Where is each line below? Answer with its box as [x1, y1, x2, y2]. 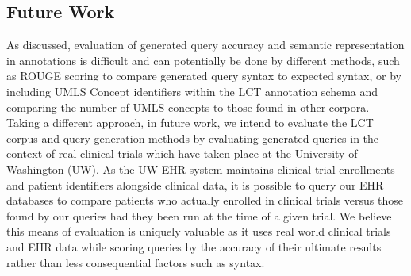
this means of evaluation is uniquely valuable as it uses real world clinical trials [6, 223, 391, 240]
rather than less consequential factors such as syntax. [6, 254, 265, 270]
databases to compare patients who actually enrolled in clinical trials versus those [6, 192, 404, 209]
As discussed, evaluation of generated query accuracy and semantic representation [6, 36, 405, 53]
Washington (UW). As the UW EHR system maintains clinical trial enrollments [6, 160, 395, 177]
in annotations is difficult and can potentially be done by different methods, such [6, 52, 400, 68]
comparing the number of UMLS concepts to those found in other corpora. [6, 98, 370, 115]
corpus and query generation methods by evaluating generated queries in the [6, 129, 379, 146]
